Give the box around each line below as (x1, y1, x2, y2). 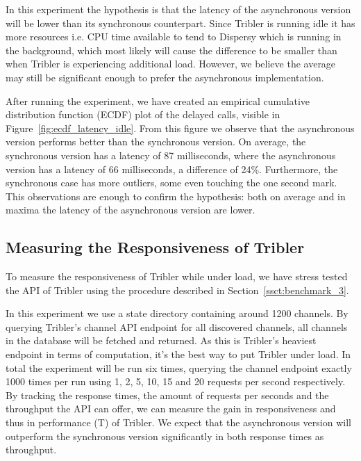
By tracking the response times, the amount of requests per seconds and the (6, 387, 329, 402)
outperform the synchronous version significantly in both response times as (6, 428, 324, 443)
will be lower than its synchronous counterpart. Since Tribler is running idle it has (6, 15, 355, 30)
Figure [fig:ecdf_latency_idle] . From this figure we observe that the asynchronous (6, 120, 355, 135)
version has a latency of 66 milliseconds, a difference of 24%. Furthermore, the (6, 161, 338, 176)
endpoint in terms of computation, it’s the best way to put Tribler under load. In (6, 347, 351, 362)
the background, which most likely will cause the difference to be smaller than (6, 42, 337, 57)
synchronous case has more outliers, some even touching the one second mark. (6, 175, 337, 190)
